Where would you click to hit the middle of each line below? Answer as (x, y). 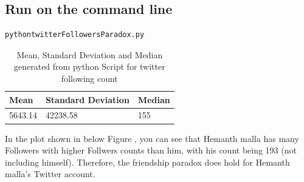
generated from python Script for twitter (89, 66)
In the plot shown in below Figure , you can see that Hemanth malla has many (152, 138)
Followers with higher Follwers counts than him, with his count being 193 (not (151, 150)
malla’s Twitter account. (50, 174)
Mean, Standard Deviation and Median (90, 54)
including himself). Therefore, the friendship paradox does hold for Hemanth (147, 162)
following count (89, 78)
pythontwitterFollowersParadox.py (75, 35)
